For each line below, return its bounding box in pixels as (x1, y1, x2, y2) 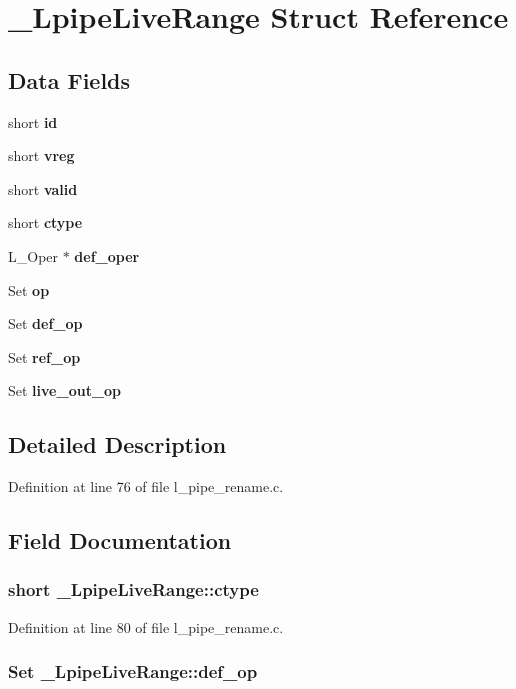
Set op (8, 279, 50, 300)
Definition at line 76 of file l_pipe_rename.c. (8, 476, 284, 497)
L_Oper (8, 245, 59, 266)
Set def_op (8, 313, 83, 334)
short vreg (8, 145, 75, 166)
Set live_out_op (8, 380, 122, 401)
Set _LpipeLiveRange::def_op (8, 659, 258, 684)
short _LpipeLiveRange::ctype (8, 577, 259, 602)
